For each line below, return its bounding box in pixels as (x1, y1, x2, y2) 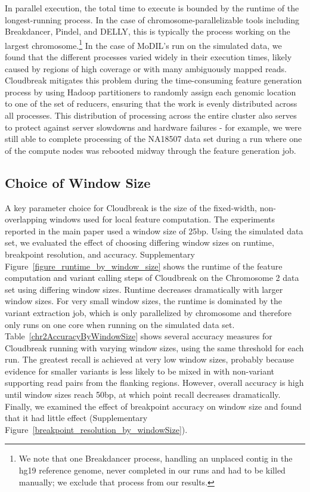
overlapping (5, 213, 47, 225)
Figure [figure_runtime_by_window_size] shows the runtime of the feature (5, 259, 283, 272)
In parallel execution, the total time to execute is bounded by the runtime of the (5, 2, 299, 14)
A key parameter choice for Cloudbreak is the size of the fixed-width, (5, 201, 258, 213)
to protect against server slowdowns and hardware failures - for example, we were (5, 120, 302, 133)
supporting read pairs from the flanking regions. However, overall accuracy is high (5, 376, 304, 389)
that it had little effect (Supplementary (5, 411, 148, 424)
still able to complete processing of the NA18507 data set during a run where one (5, 132, 302, 145)
